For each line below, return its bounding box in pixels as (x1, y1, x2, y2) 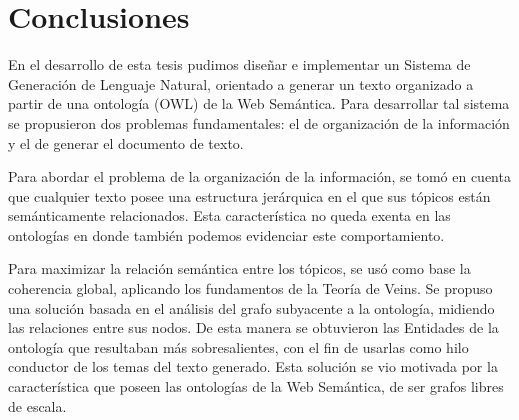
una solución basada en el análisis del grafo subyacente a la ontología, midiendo (8, 297, 495, 318)
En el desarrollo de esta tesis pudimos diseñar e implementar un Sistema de (8, 54, 471, 75)
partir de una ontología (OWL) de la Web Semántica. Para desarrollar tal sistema (8, 93, 510, 114)
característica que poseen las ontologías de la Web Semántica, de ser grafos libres (8, 376, 504, 397)
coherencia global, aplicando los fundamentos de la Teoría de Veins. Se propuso (8, 278, 493, 299)
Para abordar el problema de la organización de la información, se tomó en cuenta (8, 166, 511, 187)
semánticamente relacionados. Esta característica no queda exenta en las (8, 205, 451, 226)
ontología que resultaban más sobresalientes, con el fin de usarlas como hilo (8, 336, 469, 357)
